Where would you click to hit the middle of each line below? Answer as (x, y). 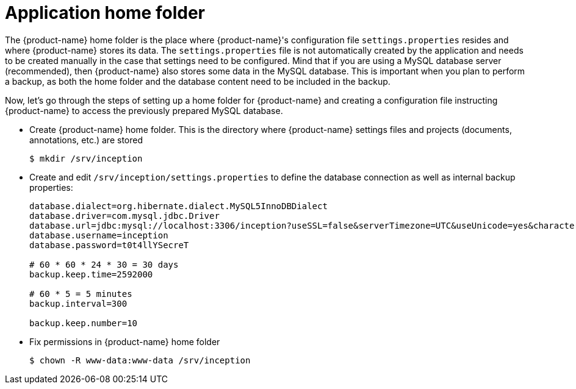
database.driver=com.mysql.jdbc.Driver (124, 216)
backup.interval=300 (78, 303)
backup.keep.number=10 (84, 323)
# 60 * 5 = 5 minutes (81, 294)
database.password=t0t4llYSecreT (109, 245)
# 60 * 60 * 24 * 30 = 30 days (104, 264)
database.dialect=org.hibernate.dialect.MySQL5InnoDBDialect (178, 206)
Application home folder (105, 13)
